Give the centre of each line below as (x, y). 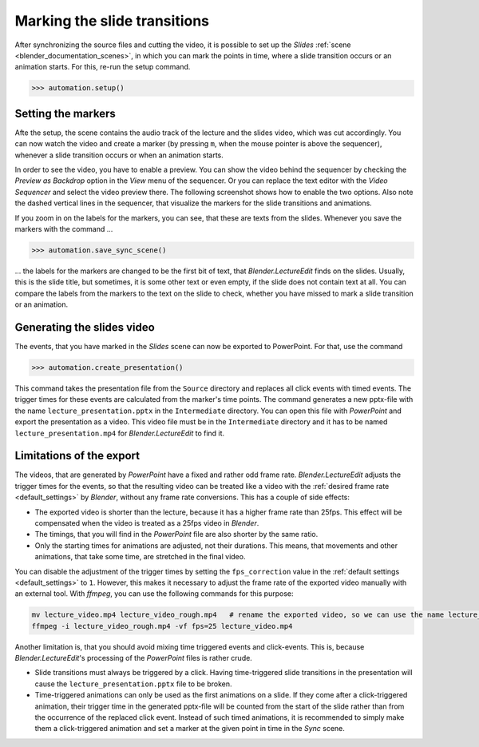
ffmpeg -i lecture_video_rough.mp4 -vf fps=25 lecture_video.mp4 (162, 626)
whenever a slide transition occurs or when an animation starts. (119, 155)
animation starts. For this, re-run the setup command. (103, 67)
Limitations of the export (77, 456)
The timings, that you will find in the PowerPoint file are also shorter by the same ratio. (176, 534)
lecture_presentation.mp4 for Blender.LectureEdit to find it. (120, 433)
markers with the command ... (64, 228)
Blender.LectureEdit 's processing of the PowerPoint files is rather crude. (134, 658)
